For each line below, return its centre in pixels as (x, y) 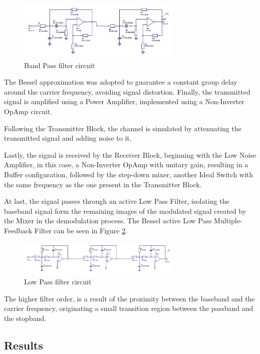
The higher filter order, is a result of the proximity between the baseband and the (129, 298)
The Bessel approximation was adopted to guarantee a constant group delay (121, 82)
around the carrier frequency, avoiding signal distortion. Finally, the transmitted (127, 91)
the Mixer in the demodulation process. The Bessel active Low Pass (108, 221)
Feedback (18, 231)
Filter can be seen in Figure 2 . (81, 231)
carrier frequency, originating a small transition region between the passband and (129, 308)
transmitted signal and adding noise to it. (68, 138)
